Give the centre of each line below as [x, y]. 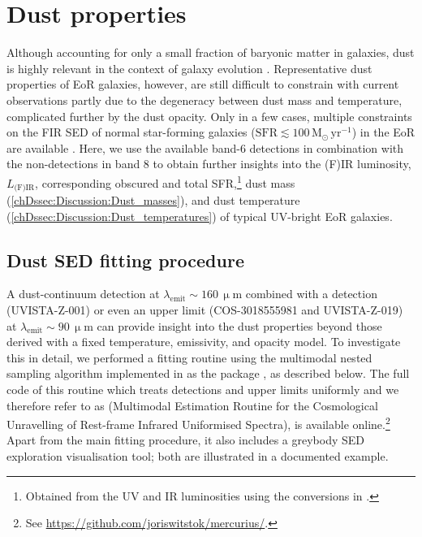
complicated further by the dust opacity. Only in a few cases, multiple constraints [209, 116]
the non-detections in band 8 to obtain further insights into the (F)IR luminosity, [209, 164]
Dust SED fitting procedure [125, 260]
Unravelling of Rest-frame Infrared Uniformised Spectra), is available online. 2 [198, 423]
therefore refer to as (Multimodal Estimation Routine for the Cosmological [192, 405]
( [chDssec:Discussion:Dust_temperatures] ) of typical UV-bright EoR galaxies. [200, 216]
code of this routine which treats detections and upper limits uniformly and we [203, 389]
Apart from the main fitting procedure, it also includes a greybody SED [186, 440]
